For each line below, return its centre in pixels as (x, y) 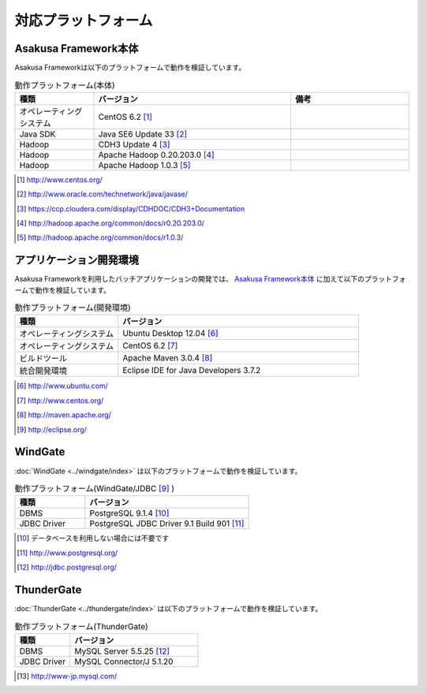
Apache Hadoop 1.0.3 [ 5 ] (144, 165)
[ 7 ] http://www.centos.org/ (60, 400)
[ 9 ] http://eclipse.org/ (52, 429)
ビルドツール (43, 359)
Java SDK (37, 134)
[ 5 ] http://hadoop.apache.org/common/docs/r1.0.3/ (100, 237)
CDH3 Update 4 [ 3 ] (134, 144)
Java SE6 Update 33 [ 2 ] (143, 134)
